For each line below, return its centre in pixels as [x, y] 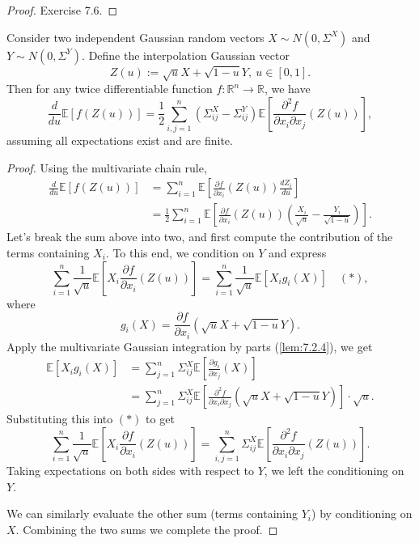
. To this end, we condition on [180, 252]
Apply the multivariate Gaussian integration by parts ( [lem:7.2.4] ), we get [190, 346]
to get [160, 419]
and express [297, 252]
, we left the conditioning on [334, 471]
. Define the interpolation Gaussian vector [186, 55]
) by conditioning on [362, 513]
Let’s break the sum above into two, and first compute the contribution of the [200, 237]
